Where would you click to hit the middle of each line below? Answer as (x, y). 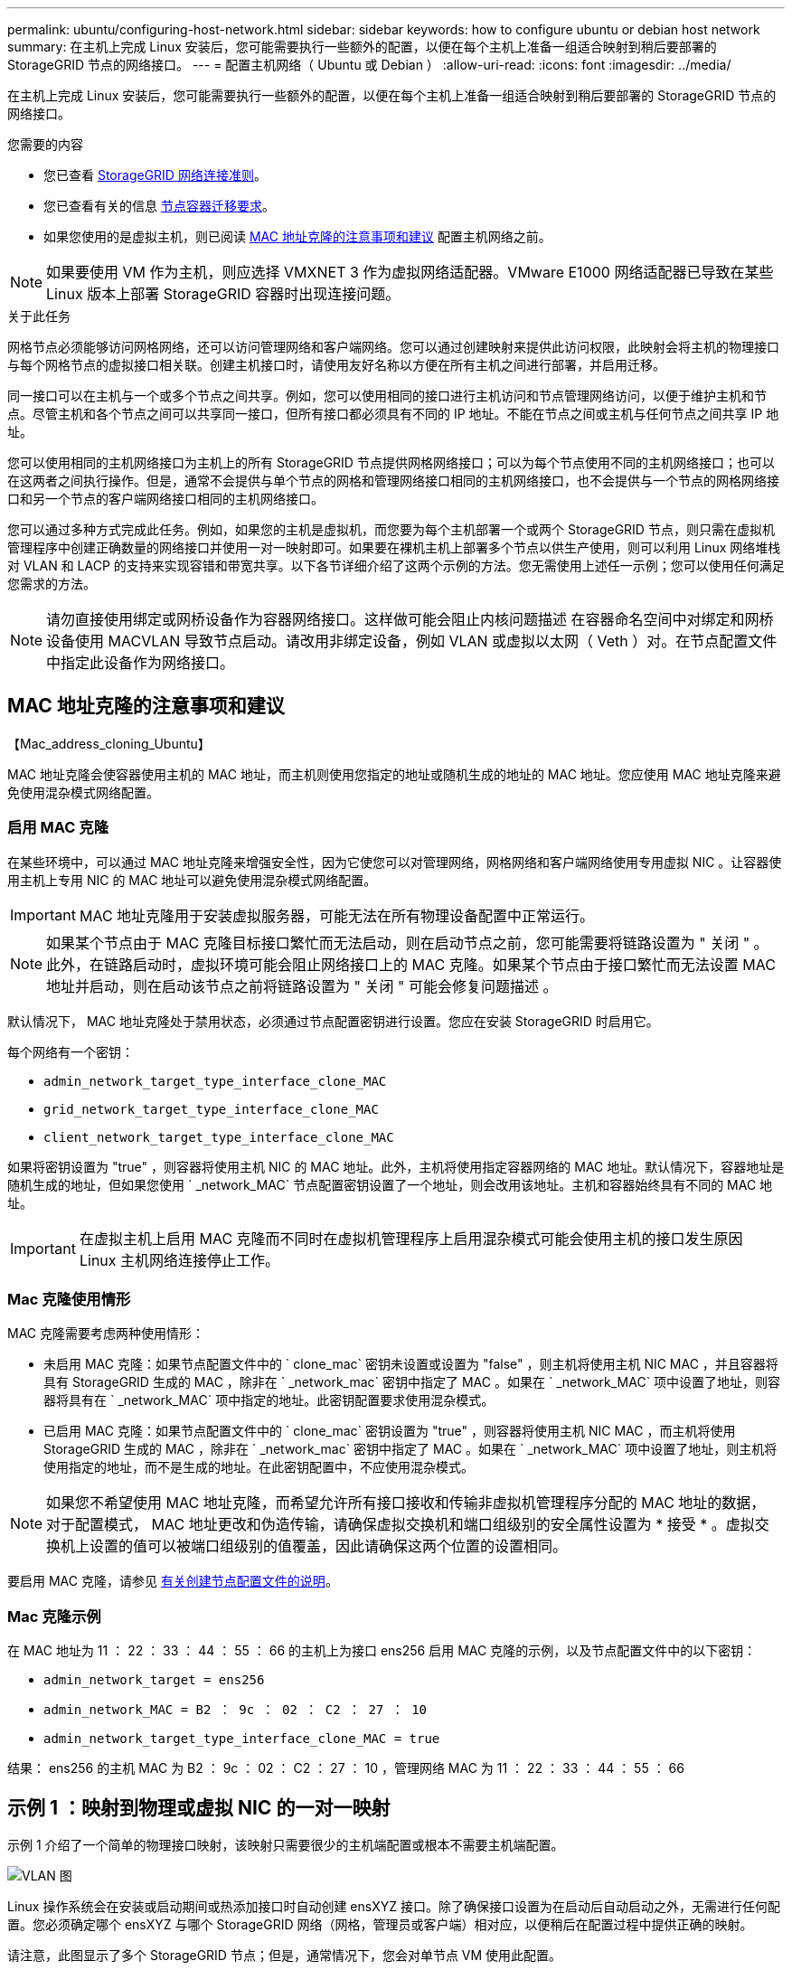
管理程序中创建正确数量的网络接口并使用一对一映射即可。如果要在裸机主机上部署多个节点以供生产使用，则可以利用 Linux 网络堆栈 (394, 547)
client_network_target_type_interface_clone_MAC (219, 1137)
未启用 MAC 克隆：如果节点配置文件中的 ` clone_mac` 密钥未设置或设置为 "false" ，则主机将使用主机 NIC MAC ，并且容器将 (411, 1364)
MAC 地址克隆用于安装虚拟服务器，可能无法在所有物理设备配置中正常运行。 (337, 915)
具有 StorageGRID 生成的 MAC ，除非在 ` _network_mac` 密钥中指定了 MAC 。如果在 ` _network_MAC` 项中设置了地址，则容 (412, 1382)
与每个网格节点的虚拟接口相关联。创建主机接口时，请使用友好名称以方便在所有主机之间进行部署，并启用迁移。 (336, 365)
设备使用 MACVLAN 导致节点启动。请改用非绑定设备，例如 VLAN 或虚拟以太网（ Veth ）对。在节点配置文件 (412, 641)
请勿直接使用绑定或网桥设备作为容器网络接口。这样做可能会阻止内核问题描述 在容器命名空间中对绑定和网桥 (410, 619)
